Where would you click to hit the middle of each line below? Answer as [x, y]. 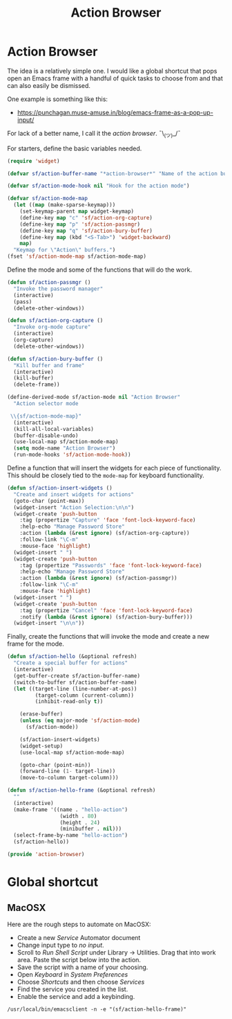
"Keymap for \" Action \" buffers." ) [65, 250]
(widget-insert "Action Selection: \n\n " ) [74, 507]
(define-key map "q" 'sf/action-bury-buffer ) [86, 231]
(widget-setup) [41, 746]
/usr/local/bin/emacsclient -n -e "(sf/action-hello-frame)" [97, 1009]
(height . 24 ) [80, 822]
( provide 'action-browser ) [46, 854]
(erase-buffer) [41, 714]
